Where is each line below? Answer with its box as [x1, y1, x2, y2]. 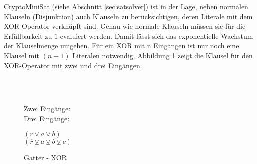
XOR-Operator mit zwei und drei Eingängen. [4, 60, 142, 70]
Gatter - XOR [24, 152, 67, 162]
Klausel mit [4, 50, 39, 60]
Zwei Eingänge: [24, 103, 71, 114]
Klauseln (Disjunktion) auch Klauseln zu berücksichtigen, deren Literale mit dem [4, 11, 253, 21]
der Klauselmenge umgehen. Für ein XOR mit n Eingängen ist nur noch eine [4, 40, 239, 51]
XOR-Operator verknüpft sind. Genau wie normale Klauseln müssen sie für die [4, 21, 246, 31]
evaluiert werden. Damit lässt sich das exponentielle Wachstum [60, 30, 253, 41]
